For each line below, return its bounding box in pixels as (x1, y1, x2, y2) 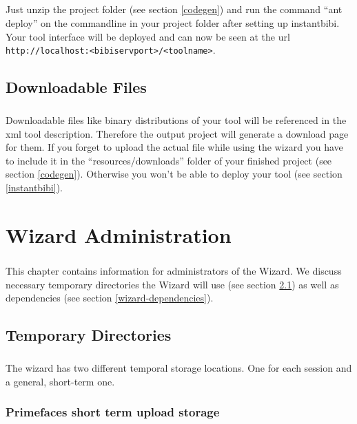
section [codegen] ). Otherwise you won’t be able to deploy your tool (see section (6, 167, 343, 181)
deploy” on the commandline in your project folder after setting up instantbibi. (6, 15, 340, 30)
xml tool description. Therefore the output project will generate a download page (6, 126, 349, 140)
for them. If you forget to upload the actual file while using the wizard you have (6, 140, 343, 154)
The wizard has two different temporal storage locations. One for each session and (6, 361, 352, 375)
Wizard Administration (6, 220, 232, 248)
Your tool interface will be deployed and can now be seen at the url (6, 29, 290, 43)
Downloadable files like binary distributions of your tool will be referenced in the (6, 112, 347, 127)
